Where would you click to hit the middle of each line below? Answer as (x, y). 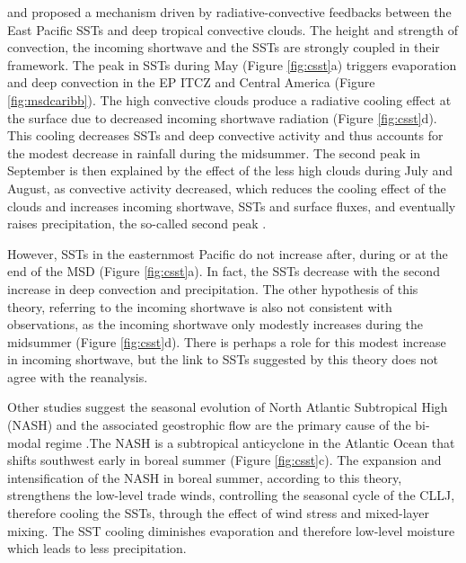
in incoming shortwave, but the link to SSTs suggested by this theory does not (223, 359)
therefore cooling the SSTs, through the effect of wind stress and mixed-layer (218, 513)
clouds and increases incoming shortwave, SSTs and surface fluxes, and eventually (232, 206)
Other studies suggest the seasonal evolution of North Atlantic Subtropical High (228, 407)
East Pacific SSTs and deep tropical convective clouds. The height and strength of (233, 29)
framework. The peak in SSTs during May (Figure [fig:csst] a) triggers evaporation (232, 64)
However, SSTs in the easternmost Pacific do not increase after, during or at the (228, 253)
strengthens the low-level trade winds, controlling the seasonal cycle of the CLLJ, (231, 495)
